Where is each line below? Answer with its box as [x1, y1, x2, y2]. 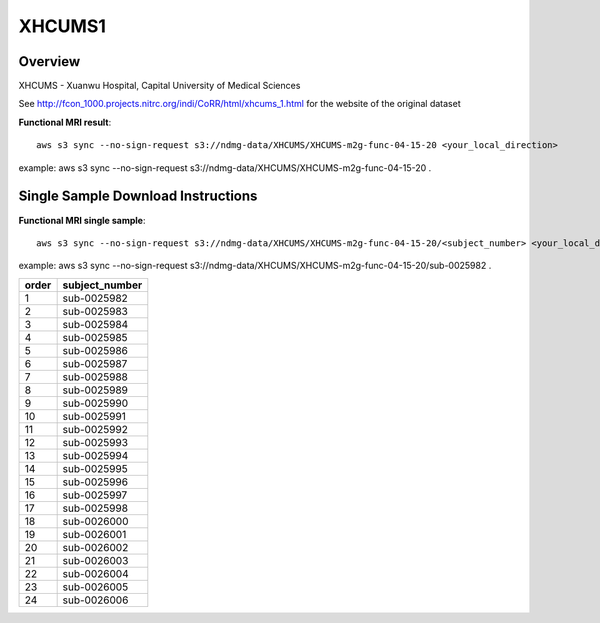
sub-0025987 [62, 356, 128, 370]
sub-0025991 [62, 409, 127, 423]
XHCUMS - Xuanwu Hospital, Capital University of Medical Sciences [18, 80, 301, 92]
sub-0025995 [62, 461, 129, 475]
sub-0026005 [62, 580, 129, 594]
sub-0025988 [62, 370, 129, 384]
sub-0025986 [62, 343, 129, 357]
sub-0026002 [62, 540, 129, 554]
